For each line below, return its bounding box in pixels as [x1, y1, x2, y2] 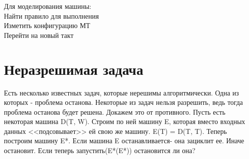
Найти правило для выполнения [4, 10, 99, 21]
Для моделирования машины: [4, 1, 91, 11]
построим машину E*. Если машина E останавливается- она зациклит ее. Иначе [4, 135, 245, 146]
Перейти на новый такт [4, 30, 74, 40]
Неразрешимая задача [4, 59, 143, 79]
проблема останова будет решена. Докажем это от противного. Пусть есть [4, 106, 225, 117]
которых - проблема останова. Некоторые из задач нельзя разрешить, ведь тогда [4, 97, 243, 107]
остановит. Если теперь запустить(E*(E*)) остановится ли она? [4, 145, 195, 156]
